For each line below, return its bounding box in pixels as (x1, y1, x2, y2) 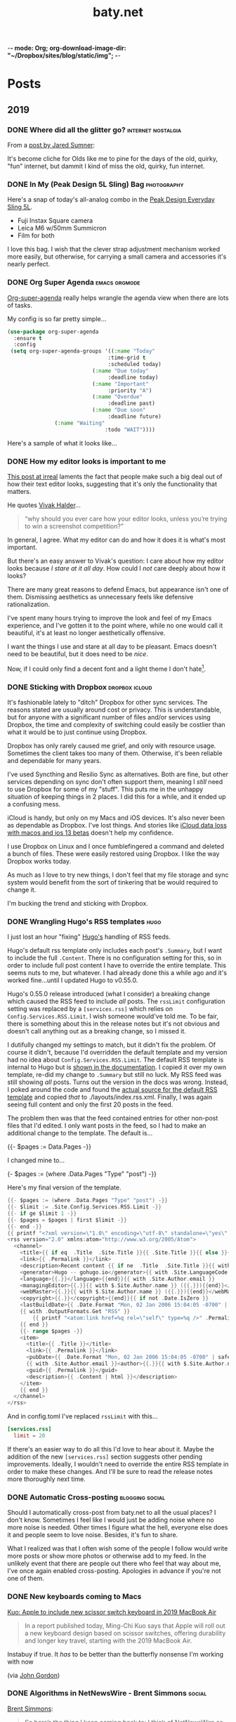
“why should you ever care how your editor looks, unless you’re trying (24, 514, 228, 523)
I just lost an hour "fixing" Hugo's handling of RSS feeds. (7, 932, 171, 941)
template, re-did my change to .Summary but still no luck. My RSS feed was (7, 1071, 222, 1079)
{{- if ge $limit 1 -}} (7, 1210, 77, 1217)
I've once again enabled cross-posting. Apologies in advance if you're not (7, 1567, 221, 1575)
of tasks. (7, 301, 33, 309)
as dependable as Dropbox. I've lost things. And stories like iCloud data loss (7, 821, 227, 829)
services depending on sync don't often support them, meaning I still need (7, 777, 223, 785)
